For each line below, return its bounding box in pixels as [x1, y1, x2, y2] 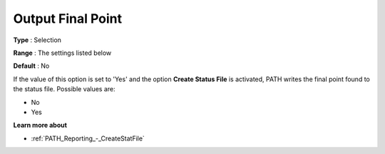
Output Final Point [13, 11, 123, 26]
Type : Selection [13, 36, 62, 44]
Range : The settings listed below [13, 48, 112, 57]
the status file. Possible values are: [13, 85, 115, 93]
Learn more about [13, 121, 68, 130]
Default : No [13, 61, 50, 71]
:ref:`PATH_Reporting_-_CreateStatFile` [31, 134, 145, 143]
